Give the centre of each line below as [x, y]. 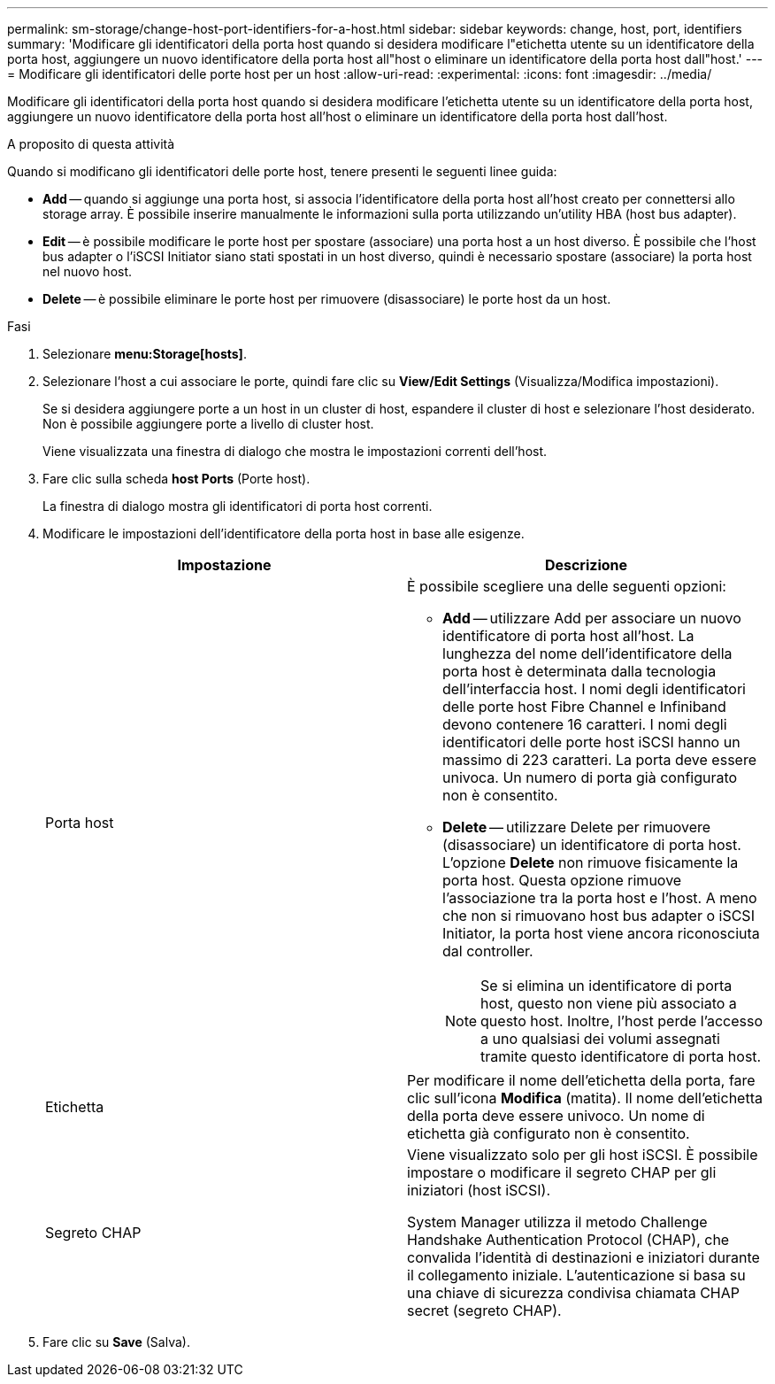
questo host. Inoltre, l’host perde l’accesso [622, 1021]
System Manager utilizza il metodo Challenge [557, 1222]
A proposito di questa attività [91, 144]
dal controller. [488, 951]
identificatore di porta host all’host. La [568, 636]
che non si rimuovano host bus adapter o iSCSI [599, 916]
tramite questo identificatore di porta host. [621, 1056]
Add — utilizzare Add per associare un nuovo [592, 618]
